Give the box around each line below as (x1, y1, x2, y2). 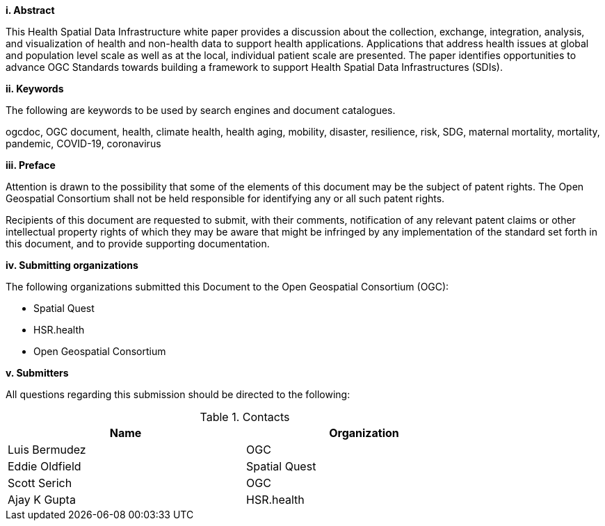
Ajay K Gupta (8, 493, 76, 507)
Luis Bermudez (8, 443, 86, 457)
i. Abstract (6, 4, 55, 16)
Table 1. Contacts (200, 410, 290, 424)
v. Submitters (6, 367, 69, 379)
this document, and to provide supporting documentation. (6, 238, 270, 249)
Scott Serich (8, 476, 72, 490)
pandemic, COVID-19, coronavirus (6, 138, 161, 149)
